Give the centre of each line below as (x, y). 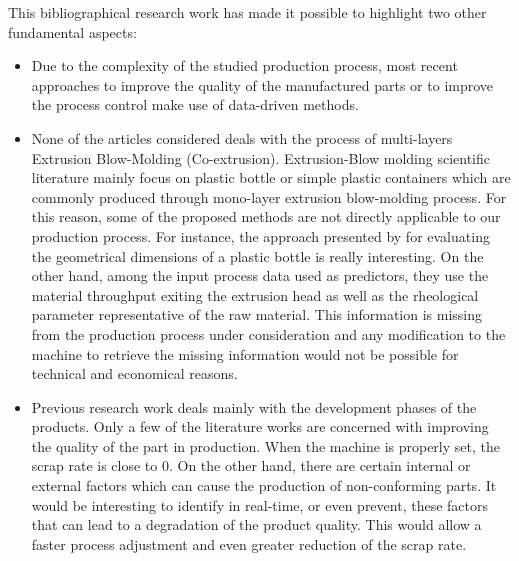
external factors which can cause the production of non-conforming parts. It (264, 485)
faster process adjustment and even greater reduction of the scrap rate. (249, 543)
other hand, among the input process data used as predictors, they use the (260, 275)
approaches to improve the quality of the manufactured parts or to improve (262, 84)
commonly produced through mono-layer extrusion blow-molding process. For (269, 196)
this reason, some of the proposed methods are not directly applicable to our (266, 216)
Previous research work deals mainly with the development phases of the (254, 406)
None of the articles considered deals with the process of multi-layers (242, 137)
